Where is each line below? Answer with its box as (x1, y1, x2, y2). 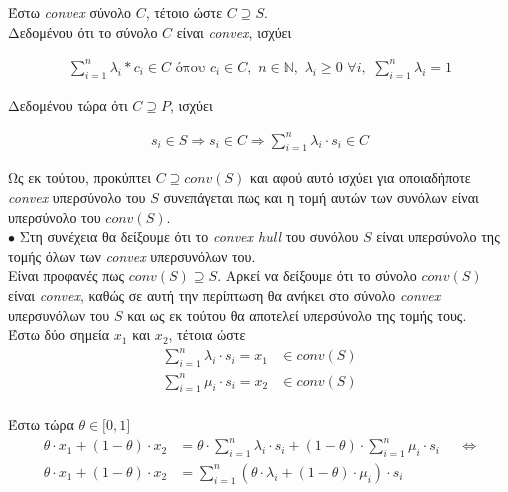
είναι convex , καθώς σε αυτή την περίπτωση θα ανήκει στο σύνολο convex (8, 285, 441, 305)
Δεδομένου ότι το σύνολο (8, 21, 158, 42)
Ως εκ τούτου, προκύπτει (8, 167, 151, 188)
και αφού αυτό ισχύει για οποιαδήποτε (250, 167, 471, 188)
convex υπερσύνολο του (8, 187, 146, 208)
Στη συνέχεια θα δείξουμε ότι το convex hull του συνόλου (19, 226, 359, 247)
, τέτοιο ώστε (145, 2, 223, 22)
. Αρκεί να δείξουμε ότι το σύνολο (217, 265, 417, 286)
